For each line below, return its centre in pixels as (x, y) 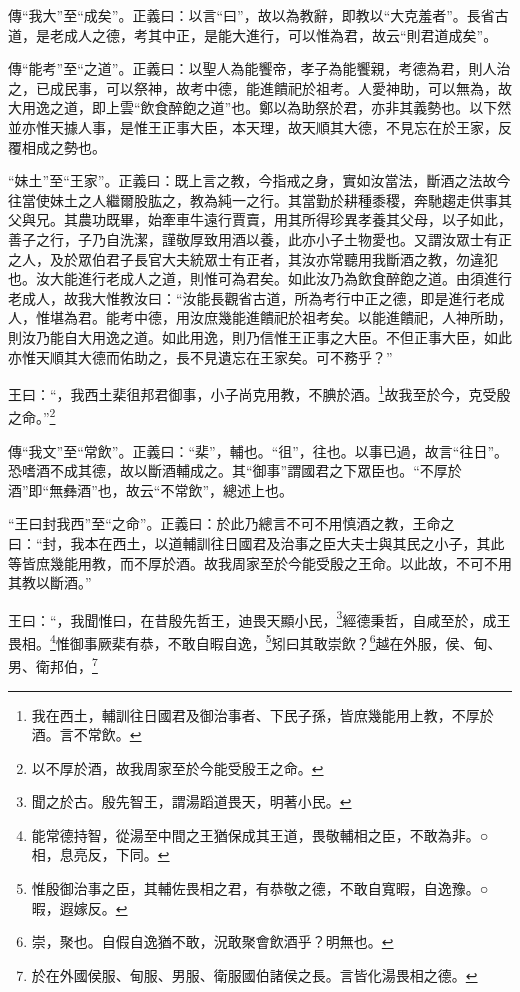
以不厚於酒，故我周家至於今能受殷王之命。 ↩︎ (177, 767)
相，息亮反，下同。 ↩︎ (100, 854)
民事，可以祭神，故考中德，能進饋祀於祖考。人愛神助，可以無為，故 (287, 87)
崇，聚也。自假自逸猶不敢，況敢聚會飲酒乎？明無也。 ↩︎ (212, 941)
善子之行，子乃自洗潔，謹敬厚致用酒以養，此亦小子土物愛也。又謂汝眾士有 (253, 238)
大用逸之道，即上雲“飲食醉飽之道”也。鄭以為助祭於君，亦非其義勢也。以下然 (260, 107)
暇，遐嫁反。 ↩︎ (79, 907)
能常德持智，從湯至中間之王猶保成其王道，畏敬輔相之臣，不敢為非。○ (260, 834)
